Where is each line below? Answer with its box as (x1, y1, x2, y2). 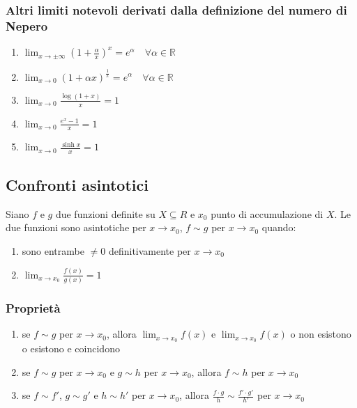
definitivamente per (108, 243, 191, 258)
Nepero (6, 17, 48, 34)
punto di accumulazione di (211, 206, 324, 221)
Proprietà (6, 299, 61, 316)
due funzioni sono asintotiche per (6, 220, 146, 235)
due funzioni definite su (55, 206, 155, 221)
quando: (261, 220, 296, 235)
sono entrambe (22, 243, 84, 258)
